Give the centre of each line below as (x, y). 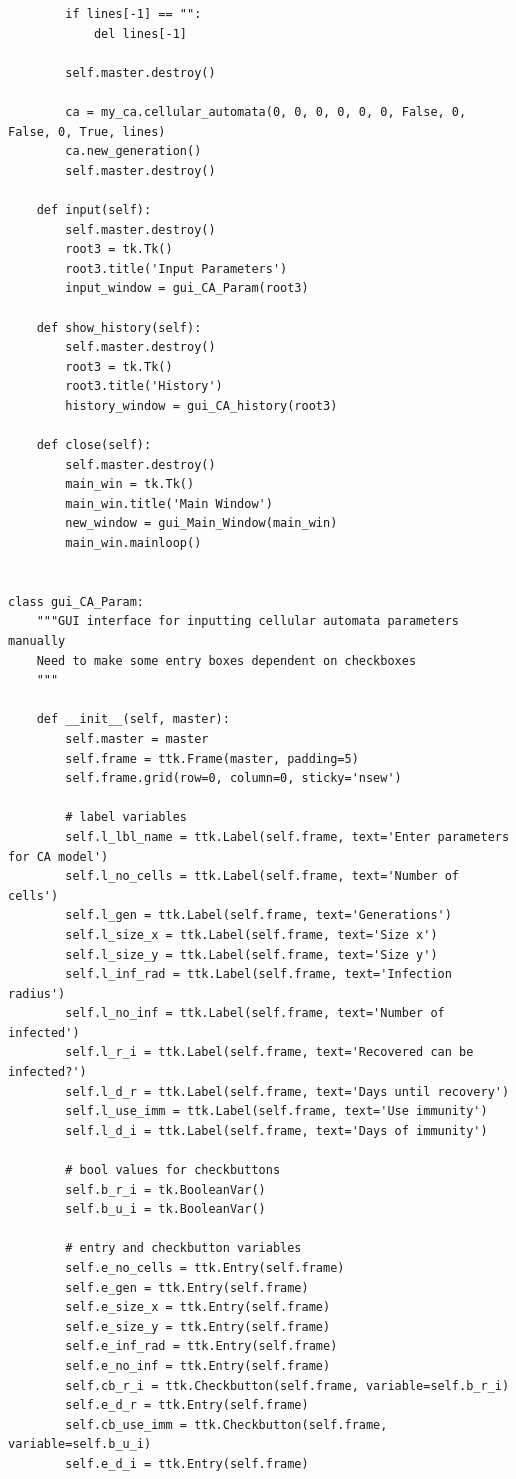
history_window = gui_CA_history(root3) (201, 405)
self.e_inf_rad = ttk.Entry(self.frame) (201, 1346)
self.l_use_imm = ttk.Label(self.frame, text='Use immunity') (276, 1111)
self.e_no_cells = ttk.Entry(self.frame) (205, 1268)
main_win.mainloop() (133, 543)
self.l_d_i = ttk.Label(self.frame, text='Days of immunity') (276, 1130)
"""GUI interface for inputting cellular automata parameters (248, 621)
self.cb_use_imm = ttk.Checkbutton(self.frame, (226, 1424)
